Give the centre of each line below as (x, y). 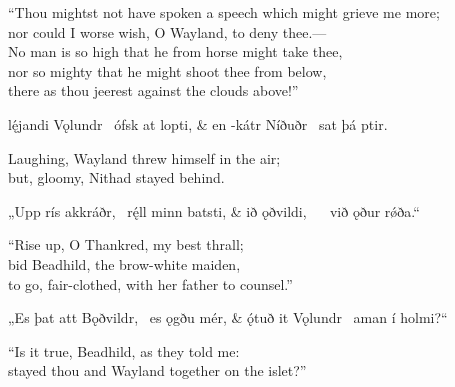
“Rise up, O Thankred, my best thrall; (126, 244)
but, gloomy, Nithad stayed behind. (116, 177)
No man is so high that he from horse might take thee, (175, 51)
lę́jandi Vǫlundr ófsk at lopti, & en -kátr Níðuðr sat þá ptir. (198, 123)
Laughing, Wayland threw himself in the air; (144, 157)
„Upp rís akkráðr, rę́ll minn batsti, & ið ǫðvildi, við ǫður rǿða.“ (214, 210)
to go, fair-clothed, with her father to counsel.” (150, 283)
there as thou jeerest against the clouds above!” (153, 90)
